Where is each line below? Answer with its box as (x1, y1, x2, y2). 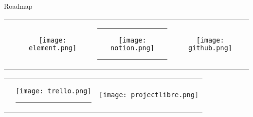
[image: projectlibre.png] (99, 91, 199, 99)
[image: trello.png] (16, 87, 91, 95)
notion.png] (110, 44, 155, 52)
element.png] (28, 44, 77, 52)
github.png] (188, 44, 233, 52)
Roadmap (4, 1, 33, 11)
